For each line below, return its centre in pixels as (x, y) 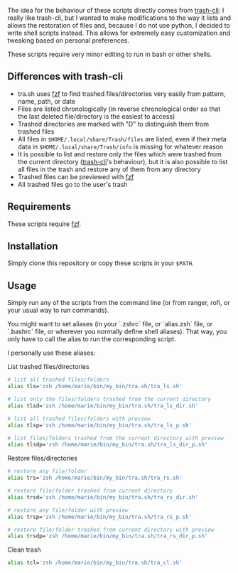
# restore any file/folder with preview (68, 510)
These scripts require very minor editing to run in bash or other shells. (110, 54)
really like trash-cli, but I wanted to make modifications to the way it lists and (119, 18)
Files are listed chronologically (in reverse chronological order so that (119, 109)
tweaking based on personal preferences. (69, 41)
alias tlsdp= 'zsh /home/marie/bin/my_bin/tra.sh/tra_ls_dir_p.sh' (108, 445)
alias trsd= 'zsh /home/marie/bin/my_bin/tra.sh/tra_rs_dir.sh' (103, 497)
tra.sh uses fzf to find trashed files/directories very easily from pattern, (121, 93)
